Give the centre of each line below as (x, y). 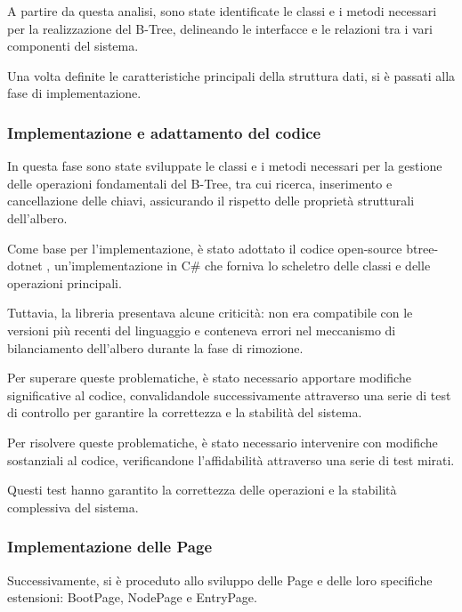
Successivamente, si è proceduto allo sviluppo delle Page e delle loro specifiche (220, 580)
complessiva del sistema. (73, 507)
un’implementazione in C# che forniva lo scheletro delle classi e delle (242, 266)
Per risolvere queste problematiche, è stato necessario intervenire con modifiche (223, 442)
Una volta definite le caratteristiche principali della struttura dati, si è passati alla (231, 75)
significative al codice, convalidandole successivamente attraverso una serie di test (229, 395)
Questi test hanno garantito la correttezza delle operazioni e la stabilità (202, 490)
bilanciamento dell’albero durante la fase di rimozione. (155, 347)
